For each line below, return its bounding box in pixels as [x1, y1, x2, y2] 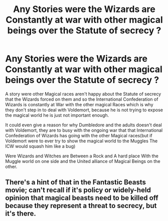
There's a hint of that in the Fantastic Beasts [5, 178, 146, 186]
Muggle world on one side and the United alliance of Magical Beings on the [5, 158, 160, 164]
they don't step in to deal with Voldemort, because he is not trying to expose [5, 107, 163, 113]
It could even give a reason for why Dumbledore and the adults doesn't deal [5, 122, 162, 128]
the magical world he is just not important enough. [5, 112, 109, 118]
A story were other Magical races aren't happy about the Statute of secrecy [5, 91, 161, 97]
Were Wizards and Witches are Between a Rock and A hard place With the [5, 153, 159, 159]
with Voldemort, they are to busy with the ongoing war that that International [5, 127, 163, 133]
